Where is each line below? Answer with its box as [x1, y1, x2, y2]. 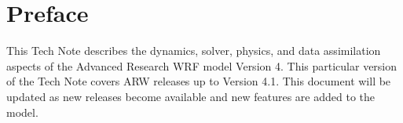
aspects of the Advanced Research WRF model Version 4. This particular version [6, 57, 398, 74]
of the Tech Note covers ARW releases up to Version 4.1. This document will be [6, 73, 391, 89]
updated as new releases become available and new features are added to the [6, 88, 375, 104]
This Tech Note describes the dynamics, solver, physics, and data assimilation [6, 42, 381, 59]
